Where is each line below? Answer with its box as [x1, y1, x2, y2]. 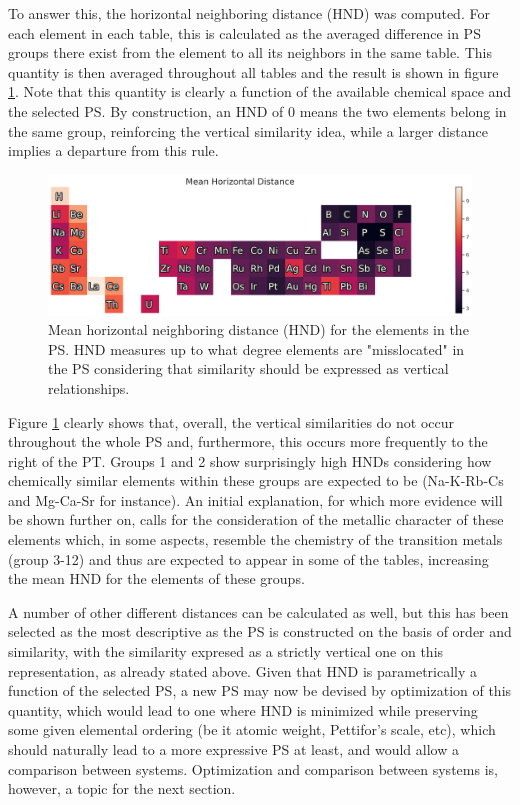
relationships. [48, 377, 130, 398]
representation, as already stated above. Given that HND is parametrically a [8, 660, 478, 681]
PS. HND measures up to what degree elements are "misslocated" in [48, 338, 465, 359]
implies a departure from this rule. [8, 140, 219, 161]
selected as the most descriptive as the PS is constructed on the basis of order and [8, 621, 512, 642]
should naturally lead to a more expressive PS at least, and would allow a [8, 739, 459, 759]
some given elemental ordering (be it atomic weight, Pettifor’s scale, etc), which [8, 719, 496, 740]
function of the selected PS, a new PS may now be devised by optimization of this [8, 680, 512, 701]
